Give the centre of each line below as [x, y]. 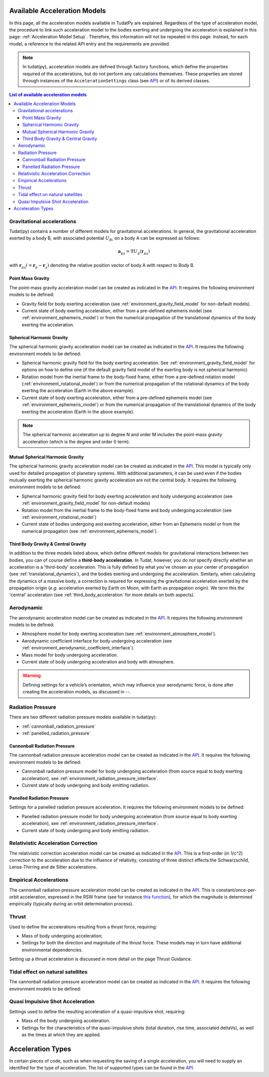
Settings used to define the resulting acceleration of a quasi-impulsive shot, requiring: [97, 1011]
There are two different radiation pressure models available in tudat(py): [83, 717]
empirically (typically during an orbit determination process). [71, 904]
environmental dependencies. [52, 950]
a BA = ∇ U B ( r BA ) [134, 252]
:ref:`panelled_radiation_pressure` [56, 733]
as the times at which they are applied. [61, 1035]
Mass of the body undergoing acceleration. [66, 1021]
